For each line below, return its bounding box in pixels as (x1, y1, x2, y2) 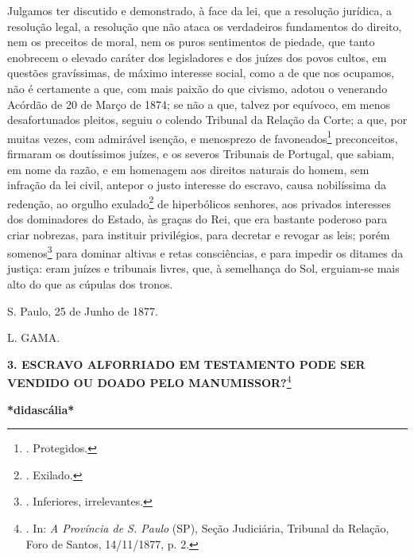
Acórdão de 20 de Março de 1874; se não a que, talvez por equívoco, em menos (7, 95, 391, 112)
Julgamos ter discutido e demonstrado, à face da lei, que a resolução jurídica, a (7, 2, 393, 18)
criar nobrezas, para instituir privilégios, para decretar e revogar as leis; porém (7, 226, 390, 242)
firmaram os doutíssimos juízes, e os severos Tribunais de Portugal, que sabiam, (7, 145, 395, 161)
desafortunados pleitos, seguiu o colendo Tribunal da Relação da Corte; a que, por (7, 111, 408, 128)
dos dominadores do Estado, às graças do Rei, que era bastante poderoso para (7, 211, 387, 227)
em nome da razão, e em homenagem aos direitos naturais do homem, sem (7, 161, 370, 177)
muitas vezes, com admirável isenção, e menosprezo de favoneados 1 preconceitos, (7, 127, 398, 146)
